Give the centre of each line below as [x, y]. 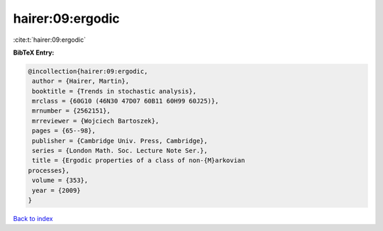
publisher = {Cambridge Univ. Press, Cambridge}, [120, 141]
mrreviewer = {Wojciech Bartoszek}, [96, 121]
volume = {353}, [60, 180]
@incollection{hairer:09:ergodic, [88, 71]
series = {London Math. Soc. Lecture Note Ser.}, [120, 151]
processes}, [49, 170]
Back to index [33, 218]
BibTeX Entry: [34, 52]
